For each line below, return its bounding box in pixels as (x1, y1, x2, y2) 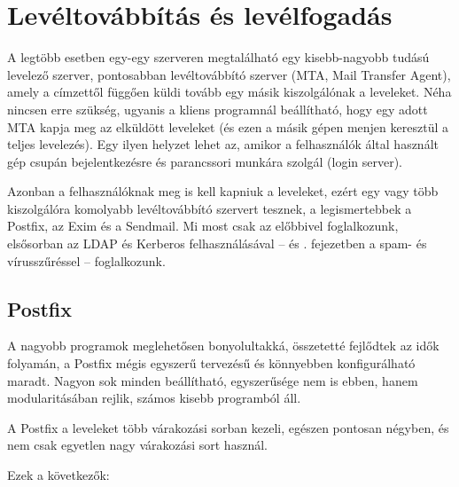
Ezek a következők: (7, 466, 110, 484)
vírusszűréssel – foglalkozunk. (7, 251, 166, 270)
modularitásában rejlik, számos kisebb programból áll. (7, 389, 301, 407)
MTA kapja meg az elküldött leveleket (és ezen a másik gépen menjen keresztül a (7, 117, 448, 136)
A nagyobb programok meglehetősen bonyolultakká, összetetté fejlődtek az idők (7, 336, 440, 355)
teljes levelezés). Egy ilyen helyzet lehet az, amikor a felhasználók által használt (7, 135, 439, 153)
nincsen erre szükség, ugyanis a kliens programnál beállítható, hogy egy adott (7, 99, 428, 118)
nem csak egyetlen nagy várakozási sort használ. (7, 436, 268, 454)
